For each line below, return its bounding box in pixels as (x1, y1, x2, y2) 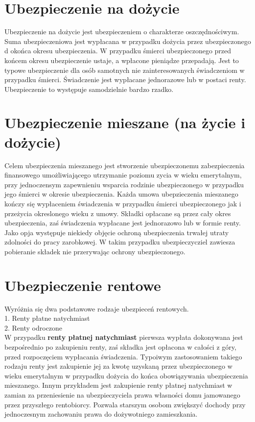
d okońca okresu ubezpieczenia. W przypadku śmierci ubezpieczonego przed (4, 45, 232, 56)
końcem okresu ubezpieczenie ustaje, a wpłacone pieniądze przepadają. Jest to (4, 55, 239, 65)
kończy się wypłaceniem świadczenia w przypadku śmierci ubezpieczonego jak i (4, 198, 241, 208)
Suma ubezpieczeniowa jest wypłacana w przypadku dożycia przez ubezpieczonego (4, 36, 251, 46)
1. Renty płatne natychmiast (4, 313, 90, 323)
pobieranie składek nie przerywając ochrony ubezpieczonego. (4, 246, 185, 256)
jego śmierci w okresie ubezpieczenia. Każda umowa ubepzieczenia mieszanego (4, 189, 238, 199)
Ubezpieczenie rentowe (4, 275, 161, 295)
